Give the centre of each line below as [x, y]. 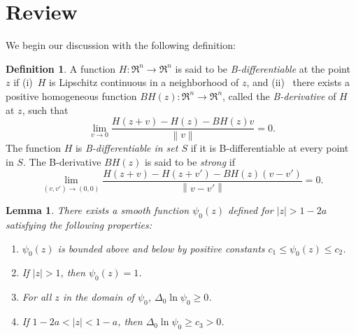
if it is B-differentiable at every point [270, 148]
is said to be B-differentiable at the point [263, 68]
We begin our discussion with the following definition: [121, 45]
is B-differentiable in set [127, 148]
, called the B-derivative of [279, 95]
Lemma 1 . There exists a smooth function [98, 210]
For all [37, 297]
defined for [250, 210]
